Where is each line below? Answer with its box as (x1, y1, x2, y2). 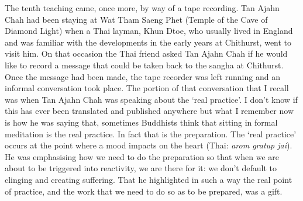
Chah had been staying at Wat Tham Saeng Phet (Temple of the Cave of (5, 13, 268, 25)
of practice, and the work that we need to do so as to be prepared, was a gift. (5, 185, 283, 197)
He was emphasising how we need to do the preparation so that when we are (5, 150, 279, 162)
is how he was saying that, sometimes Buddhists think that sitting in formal (5, 116, 278, 128)
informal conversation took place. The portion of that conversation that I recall (5, 82, 289, 94)
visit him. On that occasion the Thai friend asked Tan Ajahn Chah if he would (5, 47, 288, 60)
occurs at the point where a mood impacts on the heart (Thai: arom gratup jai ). (5, 139, 292, 151)
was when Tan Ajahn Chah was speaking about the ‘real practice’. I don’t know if (5, 93, 298, 105)
